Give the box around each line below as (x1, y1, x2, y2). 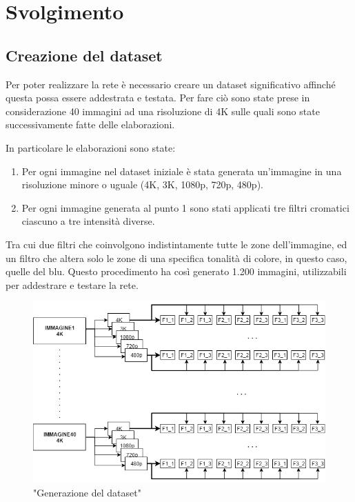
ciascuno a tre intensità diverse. (21, 214, 155, 228)
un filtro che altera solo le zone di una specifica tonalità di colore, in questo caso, (6, 250, 347, 265)
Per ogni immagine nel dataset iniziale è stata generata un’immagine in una (21, 163, 342, 178)
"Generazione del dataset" (33, 485, 141, 499)
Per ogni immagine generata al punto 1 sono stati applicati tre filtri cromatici (21, 200, 349, 214)
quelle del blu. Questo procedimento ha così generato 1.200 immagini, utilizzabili (6, 264, 347, 279)
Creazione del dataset (6, 44, 163, 66)
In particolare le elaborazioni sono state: (6, 140, 176, 154)
